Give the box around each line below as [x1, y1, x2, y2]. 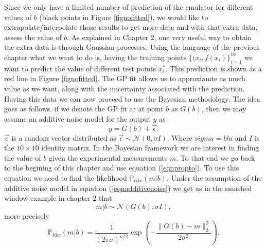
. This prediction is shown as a [165, 63, 262, 73]
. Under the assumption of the [166, 172, 262, 183]
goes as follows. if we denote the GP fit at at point [4, 103, 164, 114]
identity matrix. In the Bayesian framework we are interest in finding [41, 142, 259, 153]
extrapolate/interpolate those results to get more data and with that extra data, [4, 22, 258, 32]
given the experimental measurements [48, 152, 168, 163]
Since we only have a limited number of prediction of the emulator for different [4, 2, 253, 12]
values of [4, 11, 31, 22]
